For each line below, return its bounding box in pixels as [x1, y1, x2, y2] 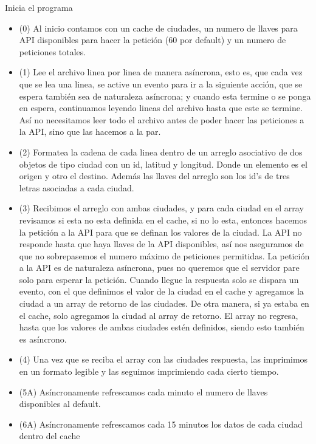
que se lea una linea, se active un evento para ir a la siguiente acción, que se [19, 77, 303, 90]
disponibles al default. [19, 397, 101, 410]
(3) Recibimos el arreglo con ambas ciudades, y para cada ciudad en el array [19, 202, 304, 214]
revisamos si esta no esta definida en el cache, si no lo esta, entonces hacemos [19, 213, 307, 226]
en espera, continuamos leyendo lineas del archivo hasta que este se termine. [19, 101, 303, 114]
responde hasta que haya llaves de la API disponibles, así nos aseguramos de [19, 237, 304, 250]
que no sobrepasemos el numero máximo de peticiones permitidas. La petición [19, 249, 310, 262]
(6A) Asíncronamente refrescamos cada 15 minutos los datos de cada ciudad [19, 417, 303, 430]
